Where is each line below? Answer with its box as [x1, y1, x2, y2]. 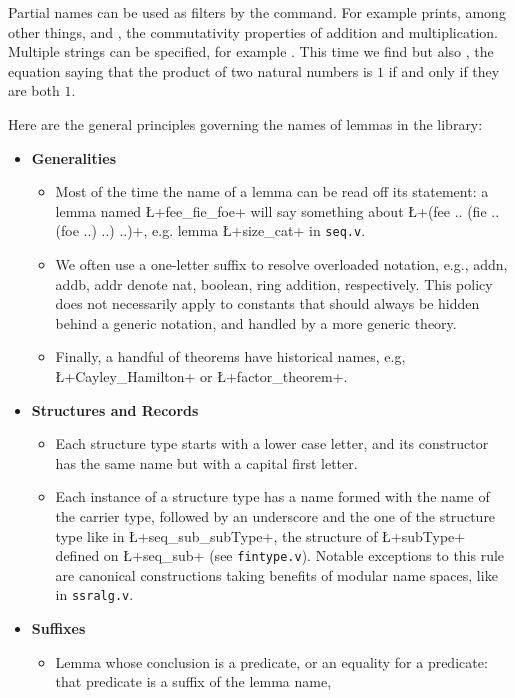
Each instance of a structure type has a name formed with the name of [55, 486, 490, 507]
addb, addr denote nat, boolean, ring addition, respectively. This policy [55, 273, 493, 294]
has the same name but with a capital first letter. [55, 452, 358, 473]
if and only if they [388, 60, 500, 81]
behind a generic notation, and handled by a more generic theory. [55, 312, 457, 333]
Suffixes [31, 618, 86, 639]
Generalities [31, 147, 117, 168]
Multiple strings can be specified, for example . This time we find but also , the [8, 41, 494, 62]
